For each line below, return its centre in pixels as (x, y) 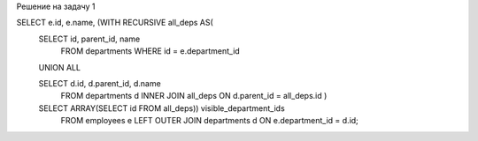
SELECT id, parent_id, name (89, 39)
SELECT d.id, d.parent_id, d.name (100, 83)
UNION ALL (60, 67)
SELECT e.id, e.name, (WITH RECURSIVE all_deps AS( (115, 23)
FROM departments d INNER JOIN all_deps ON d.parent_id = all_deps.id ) (194, 96)
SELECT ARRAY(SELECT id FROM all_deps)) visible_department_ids (162, 108)
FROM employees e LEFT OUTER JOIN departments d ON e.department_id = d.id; (209, 121)
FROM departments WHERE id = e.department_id (150, 51)
